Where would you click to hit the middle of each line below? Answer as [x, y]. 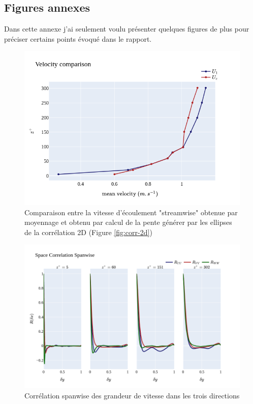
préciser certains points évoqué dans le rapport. [78, 38]
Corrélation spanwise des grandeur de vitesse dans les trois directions [132, 395]
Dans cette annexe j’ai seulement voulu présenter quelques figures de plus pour [127, 29]
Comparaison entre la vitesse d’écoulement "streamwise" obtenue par [131, 212]
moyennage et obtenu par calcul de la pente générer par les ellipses [128, 222]
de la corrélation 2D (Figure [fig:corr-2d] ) [88, 232]
